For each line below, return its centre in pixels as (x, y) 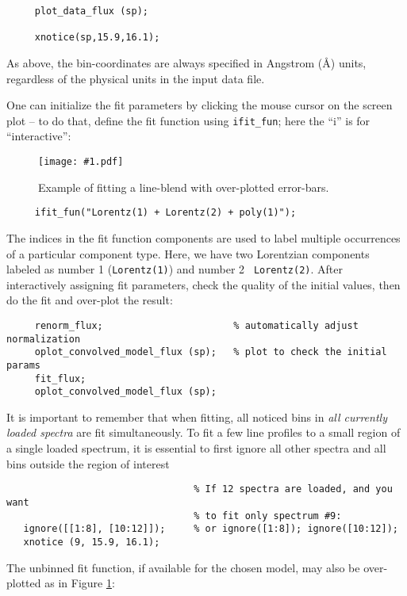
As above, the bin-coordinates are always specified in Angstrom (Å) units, (186, 62)
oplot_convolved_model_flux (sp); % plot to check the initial (211, 352)
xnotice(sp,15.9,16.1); (97, 38)
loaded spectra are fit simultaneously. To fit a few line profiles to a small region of (203, 432)
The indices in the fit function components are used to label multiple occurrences (203, 237)
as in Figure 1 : (80, 583)
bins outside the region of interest (88, 463)
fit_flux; (60, 378)
